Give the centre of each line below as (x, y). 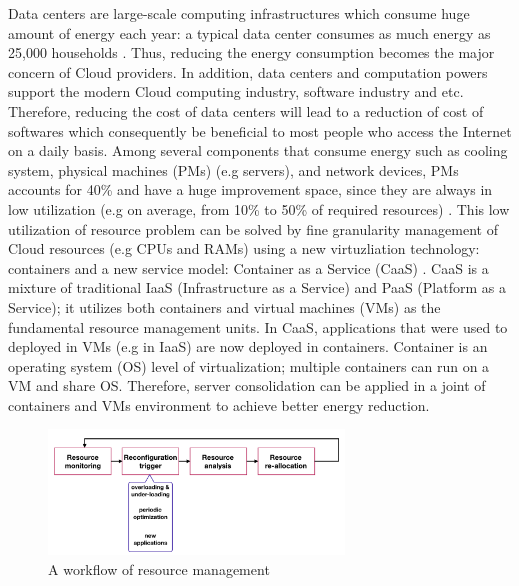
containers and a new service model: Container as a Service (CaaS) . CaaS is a (248, 267)
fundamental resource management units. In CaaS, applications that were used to (258, 326)
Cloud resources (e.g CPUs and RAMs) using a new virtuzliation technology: (244, 248)
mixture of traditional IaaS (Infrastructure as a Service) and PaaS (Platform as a (257, 287)
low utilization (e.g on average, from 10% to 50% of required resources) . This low (259, 208)
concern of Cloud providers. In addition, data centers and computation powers (248, 71)
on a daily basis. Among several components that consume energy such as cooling (258, 150)
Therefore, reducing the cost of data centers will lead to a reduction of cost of (246, 110)
